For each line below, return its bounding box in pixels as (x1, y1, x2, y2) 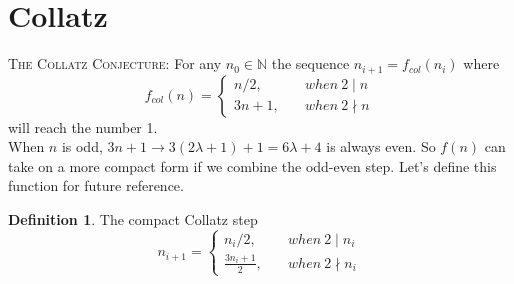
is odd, (61, 136, 103, 157)
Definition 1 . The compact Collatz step (8, 208, 258, 229)
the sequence (271, 53, 350, 74)
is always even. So (326, 136, 436, 157)
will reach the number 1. (8, 116, 158, 137)
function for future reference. (8, 175, 184, 196)
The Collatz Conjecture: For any (8, 53, 222, 74)
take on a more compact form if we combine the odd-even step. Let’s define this (8, 155, 497, 176)
